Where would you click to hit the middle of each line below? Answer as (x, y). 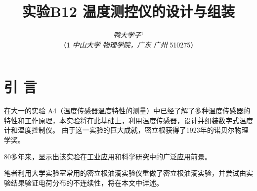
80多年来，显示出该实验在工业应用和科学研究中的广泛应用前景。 (108, 156)
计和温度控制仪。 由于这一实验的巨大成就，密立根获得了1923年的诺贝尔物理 (126, 130)
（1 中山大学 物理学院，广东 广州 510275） (128, 44)
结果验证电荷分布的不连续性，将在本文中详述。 (87, 182)
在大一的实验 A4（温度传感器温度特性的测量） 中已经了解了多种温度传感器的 (127, 111)
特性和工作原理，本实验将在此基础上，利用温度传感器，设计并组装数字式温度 (128, 120)
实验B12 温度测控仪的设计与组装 (128, 11)
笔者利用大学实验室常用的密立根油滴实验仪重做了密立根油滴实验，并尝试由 (125, 173)
